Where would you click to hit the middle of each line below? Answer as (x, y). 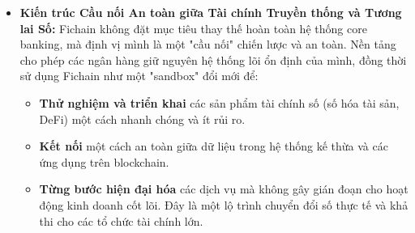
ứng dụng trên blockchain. (104, 161)
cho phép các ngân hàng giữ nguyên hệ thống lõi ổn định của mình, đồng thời (213, 59)
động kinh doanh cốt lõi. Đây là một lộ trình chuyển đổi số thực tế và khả (224, 204)
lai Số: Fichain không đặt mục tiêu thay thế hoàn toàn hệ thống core (193, 28)
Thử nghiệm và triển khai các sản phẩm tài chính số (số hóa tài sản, (219, 102)
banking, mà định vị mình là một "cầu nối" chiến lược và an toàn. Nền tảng (208, 44)
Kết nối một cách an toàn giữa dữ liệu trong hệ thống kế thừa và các (214, 146)
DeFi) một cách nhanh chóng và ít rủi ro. (142, 119)
